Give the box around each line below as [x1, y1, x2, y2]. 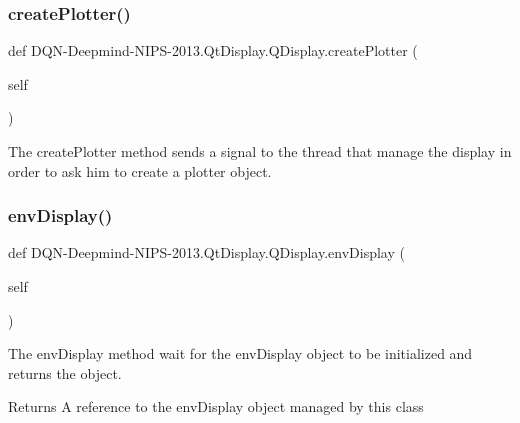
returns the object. [8, 362, 122, 383]
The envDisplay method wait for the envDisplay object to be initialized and [8, 343, 473, 364]
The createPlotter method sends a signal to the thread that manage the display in [8, 141, 512, 161]
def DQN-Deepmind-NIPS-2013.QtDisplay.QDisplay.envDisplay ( [8, 242, 405, 263]
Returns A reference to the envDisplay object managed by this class [8, 396, 424, 417]
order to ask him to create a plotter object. [8, 160, 272, 181]
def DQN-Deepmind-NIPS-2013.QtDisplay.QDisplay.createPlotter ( [8, 40, 418, 61]
